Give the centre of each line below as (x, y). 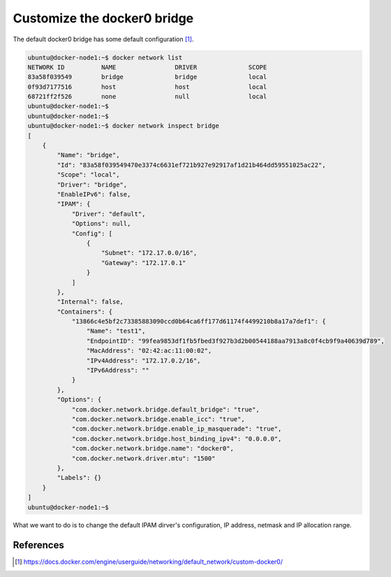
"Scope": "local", (88, 175)
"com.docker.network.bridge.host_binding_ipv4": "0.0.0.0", (177, 439)
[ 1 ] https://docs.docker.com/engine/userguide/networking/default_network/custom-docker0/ (149, 562)
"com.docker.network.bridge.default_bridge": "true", (165, 409)
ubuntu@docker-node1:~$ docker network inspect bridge (123, 126)
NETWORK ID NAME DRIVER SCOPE (147, 67)
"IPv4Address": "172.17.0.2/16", (143, 360)
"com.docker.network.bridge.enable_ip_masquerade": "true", (177, 429)
